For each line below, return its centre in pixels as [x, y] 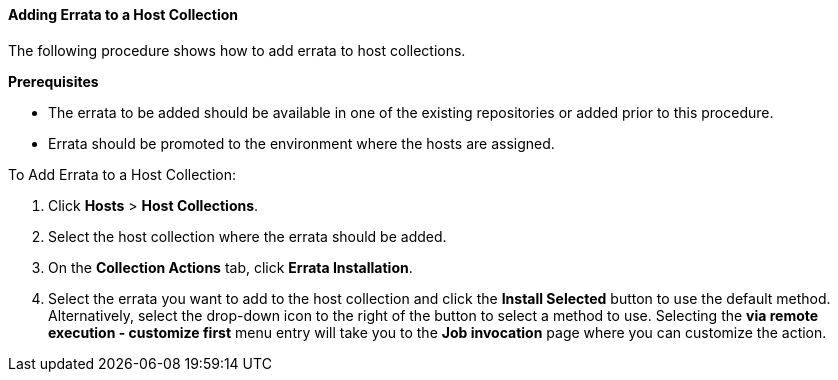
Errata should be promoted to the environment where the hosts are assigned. [301, 143]
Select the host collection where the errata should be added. [247, 236]
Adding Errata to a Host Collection [123, 14]
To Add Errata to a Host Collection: [122, 174]
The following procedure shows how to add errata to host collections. [237, 50]
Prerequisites [53, 81]
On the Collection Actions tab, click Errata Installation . [230, 267]
